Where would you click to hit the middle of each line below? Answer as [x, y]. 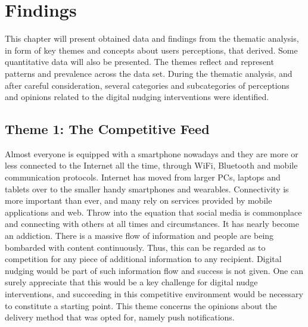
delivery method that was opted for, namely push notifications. [120, 317]
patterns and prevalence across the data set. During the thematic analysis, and [149, 73]
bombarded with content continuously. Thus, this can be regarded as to [135, 247]
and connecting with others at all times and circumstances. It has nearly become [152, 224]
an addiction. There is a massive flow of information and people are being [139, 236]
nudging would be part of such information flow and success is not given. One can [154, 270]
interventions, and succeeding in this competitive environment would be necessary [154, 294]
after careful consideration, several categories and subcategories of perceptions [147, 85]
